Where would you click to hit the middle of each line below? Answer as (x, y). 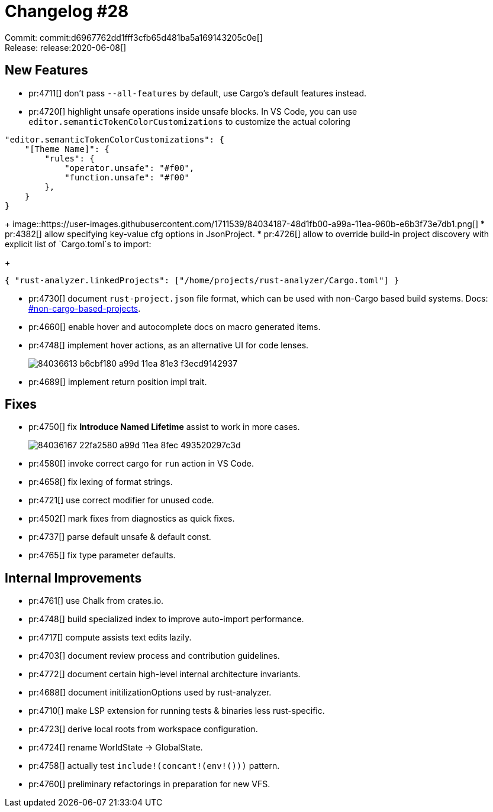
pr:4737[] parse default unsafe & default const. (120, 537)
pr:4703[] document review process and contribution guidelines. (154, 656)
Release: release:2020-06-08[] (66, 47)
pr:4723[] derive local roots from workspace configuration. (143, 729)
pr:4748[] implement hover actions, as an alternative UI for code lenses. (169, 345)
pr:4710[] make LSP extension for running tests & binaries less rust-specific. (177, 711)
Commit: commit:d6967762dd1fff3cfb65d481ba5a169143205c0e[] (134, 37)
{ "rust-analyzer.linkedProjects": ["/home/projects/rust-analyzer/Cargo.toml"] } (202, 280)
